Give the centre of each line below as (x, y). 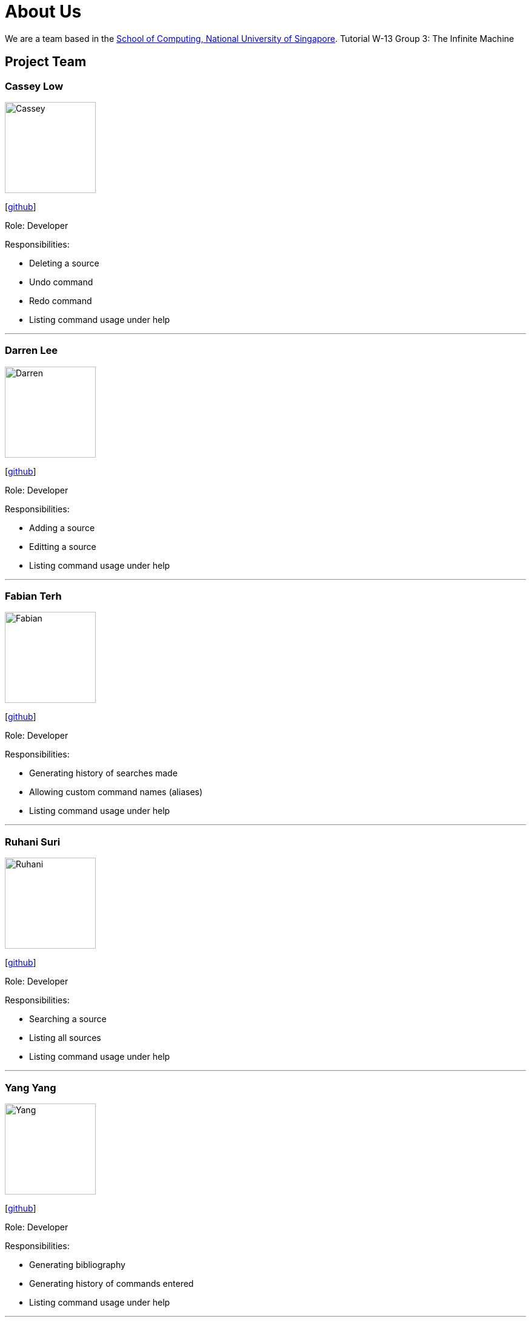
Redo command (61, 300)
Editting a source (63, 546)
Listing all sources (65, 1038)
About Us (43, 12)
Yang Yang (31, 1087)
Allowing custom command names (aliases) (116, 792)
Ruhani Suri (33, 842)
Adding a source (62, 527)
